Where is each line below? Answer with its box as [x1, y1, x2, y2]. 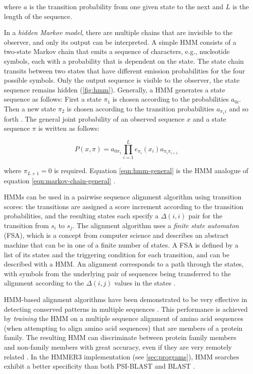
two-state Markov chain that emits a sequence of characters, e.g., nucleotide [4, 46, 230, 56]
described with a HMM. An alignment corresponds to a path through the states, [4, 259, 244, 269]
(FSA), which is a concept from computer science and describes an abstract [4, 230, 229, 240]
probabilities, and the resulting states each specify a [4, 211, 159, 221]
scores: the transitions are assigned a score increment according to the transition [4, 201, 244, 211]
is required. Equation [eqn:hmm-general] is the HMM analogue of [54, 165, 249, 176]
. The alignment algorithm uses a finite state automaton [72, 220, 239, 230]
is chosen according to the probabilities [112, 94, 229, 104]
